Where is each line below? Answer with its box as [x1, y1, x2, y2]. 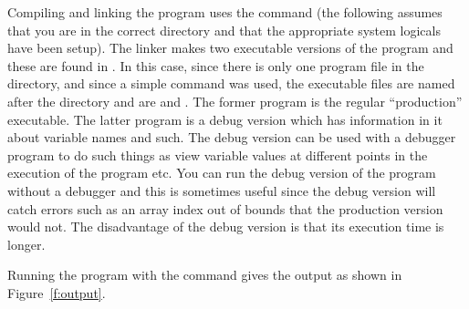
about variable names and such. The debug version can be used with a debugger [7, 128, 456, 147]
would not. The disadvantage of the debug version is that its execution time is [7, 217, 444, 236]
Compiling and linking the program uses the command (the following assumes [7, 3, 443, 21]
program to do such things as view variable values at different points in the [7, 145, 428, 164]
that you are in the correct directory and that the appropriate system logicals [7, 20, 441, 39]
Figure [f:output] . [7, 283, 106, 302]
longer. [7, 234, 46, 253]
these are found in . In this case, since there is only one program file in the [7, 56, 424, 75]
